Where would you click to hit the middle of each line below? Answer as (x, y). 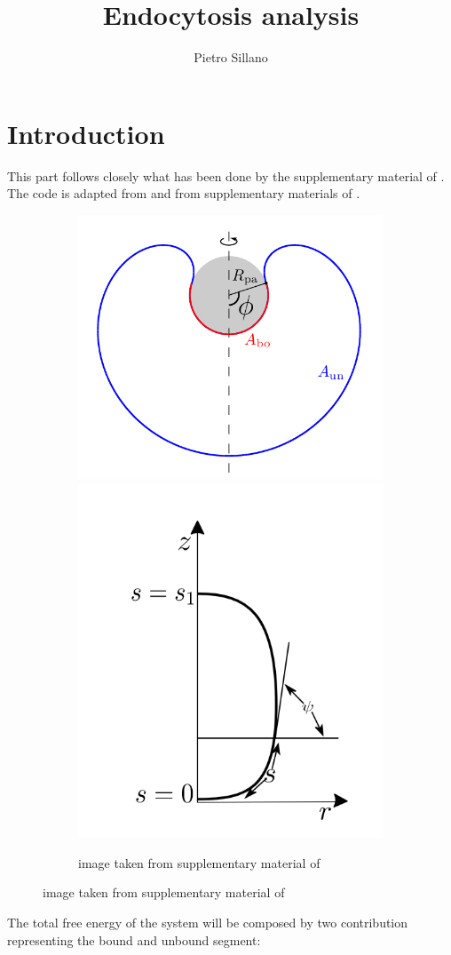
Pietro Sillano (231, 57)
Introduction (86, 133)
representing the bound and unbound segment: (134, 939)
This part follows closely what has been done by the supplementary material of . (226, 175)
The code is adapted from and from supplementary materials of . (184, 193)
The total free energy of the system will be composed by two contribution (208, 922)
